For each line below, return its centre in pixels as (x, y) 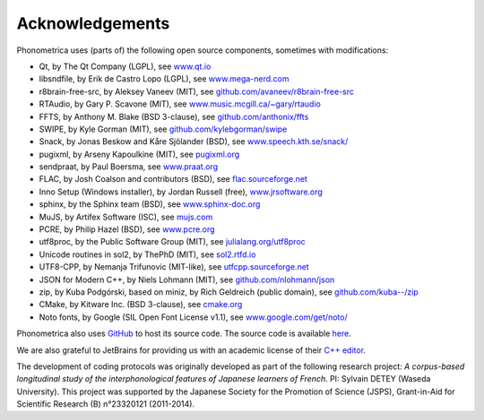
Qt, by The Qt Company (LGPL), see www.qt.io (125, 66)
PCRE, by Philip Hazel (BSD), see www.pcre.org (127, 229)
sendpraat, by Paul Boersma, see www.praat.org (129, 167)
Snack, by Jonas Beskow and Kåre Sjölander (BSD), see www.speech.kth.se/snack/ (194, 141)
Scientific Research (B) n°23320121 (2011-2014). (106, 404)
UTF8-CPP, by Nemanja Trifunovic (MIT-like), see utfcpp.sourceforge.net (174, 267)
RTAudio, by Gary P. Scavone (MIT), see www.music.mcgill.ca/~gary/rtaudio (180, 104)
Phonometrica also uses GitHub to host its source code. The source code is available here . (184, 334)
